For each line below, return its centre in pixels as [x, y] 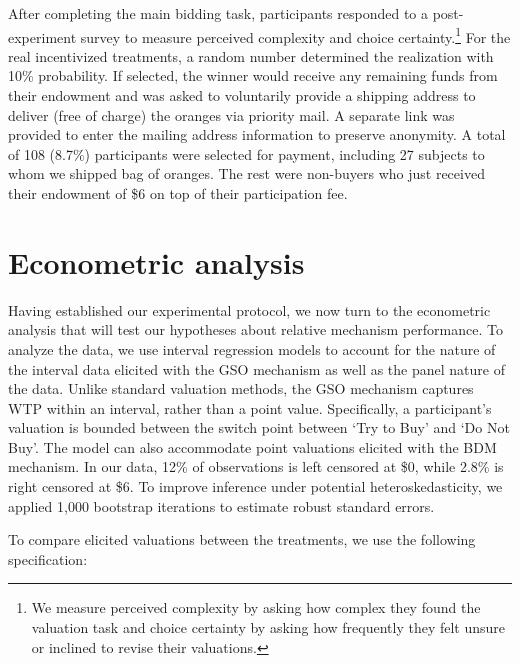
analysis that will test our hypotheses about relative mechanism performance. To [255, 329]
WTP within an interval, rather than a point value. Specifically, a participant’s [250, 407]
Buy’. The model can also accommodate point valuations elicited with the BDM [252, 446]
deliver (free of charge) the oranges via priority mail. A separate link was [231, 114]
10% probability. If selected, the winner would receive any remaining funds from [253, 75]
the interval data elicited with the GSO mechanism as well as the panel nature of [256, 368]
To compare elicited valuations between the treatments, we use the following [242, 539]
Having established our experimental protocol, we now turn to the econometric [249, 309]
